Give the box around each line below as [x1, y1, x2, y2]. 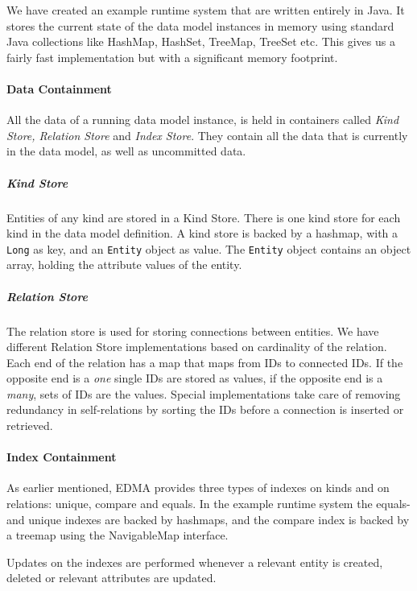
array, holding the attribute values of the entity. [6, 256, 242, 273]
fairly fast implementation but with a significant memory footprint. [6, 48, 338, 65]
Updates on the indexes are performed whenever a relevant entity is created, [6, 553, 383, 570]
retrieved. [6, 417, 53, 434]
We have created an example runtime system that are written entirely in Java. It [6, 2, 405, 18]
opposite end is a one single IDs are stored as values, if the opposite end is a [6, 370, 383, 386]
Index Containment [6, 448, 117, 465]
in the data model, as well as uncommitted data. [6, 143, 246, 159]
